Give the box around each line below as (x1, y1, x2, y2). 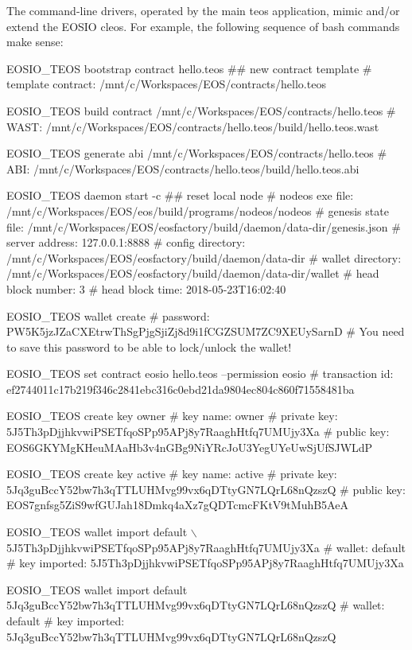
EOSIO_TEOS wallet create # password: (6, 307, 210, 324)
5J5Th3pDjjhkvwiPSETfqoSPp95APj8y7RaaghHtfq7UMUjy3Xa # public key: (6, 423, 390, 440)
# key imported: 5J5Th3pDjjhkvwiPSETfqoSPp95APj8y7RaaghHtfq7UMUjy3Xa (6, 555, 404, 571)
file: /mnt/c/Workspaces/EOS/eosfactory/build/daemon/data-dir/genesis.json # (6, 218, 401, 235)
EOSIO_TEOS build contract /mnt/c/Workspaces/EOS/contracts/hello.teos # (6, 102, 396, 119)
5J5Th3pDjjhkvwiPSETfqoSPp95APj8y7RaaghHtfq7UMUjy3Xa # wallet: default (6, 539, 406, 555)
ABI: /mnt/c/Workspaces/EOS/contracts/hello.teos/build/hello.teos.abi (6, 160, 360, 177)
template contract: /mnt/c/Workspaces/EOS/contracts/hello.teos (6, 76, 326, 92)
